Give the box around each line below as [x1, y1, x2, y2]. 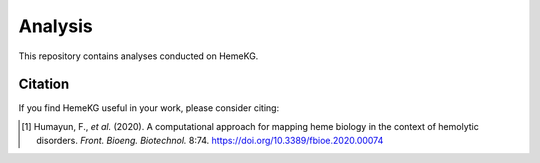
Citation [18, 76, 70, 93]
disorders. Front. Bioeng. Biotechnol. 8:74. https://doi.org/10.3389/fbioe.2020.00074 [36, 135, 384, 147]
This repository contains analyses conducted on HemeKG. [18, 50, 259, 62]
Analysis [18, 15, 94, 37]
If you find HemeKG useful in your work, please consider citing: [18, 102, 280, 114]
